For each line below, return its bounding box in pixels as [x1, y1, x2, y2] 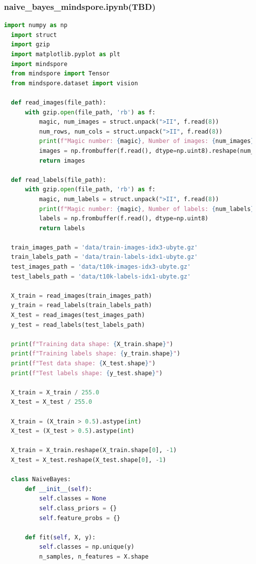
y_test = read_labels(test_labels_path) [11, 321, 145, 328]
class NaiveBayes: [11, 476, 71, 483]
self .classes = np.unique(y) [39, 543, 134, 551]
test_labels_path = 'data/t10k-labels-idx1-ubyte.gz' [11, 273, 191, 280]
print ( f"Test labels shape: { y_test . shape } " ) [11, 369, 163, 377]
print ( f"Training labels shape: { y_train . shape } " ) [11, 350, 181, 357]
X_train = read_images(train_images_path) [11, 292, 152, 299]
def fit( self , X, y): [25, 533, 96, 541]
